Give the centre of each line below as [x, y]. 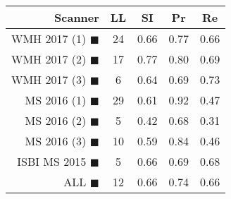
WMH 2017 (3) [49, 79]
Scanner [77, 17]
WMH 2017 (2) [49, 59]
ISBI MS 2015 [52, 161]
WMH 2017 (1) [49, 38]
